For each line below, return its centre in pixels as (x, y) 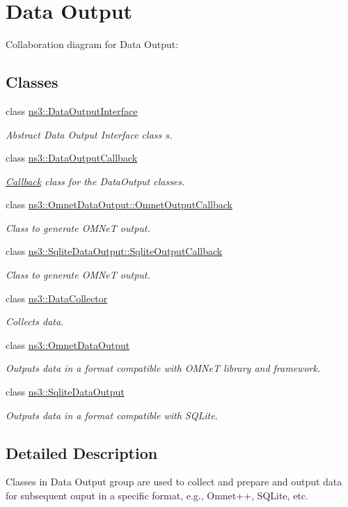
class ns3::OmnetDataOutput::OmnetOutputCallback (119, 204)
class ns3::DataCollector (57, 298)
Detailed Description (82, 452)
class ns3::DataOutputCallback (72, 158)
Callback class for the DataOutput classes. (95, 181)
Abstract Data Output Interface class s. (89, 134)
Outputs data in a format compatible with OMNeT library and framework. (163, 368)
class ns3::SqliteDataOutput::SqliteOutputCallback (114, 251)
